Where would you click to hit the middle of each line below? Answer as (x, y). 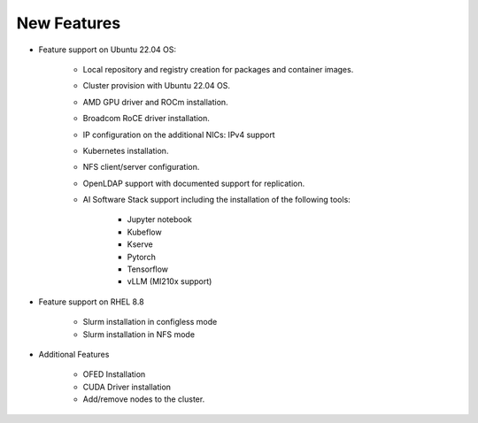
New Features (69, 23)
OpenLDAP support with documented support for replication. (194, 183)
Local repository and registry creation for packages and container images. (218, 69)
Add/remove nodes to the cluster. (144, 399)
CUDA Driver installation (127, 387)
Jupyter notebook (159, 219)
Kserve (140, 244)
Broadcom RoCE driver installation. (146, 119)
